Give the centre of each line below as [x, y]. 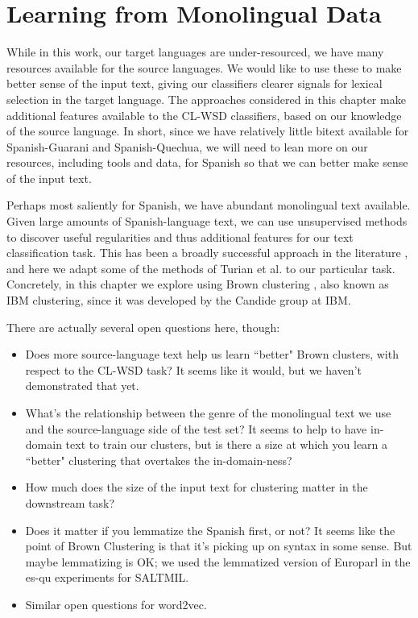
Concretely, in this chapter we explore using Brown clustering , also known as [198, 284]
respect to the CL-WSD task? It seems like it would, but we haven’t [193, 369]
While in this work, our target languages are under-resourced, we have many [195, 52]
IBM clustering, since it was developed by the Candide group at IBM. [179, 300]
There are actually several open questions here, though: [143, 327]
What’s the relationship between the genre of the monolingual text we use [208, 413]
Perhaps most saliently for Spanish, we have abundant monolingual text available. [209, 205]
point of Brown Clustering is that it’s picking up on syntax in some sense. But [219, 546]
